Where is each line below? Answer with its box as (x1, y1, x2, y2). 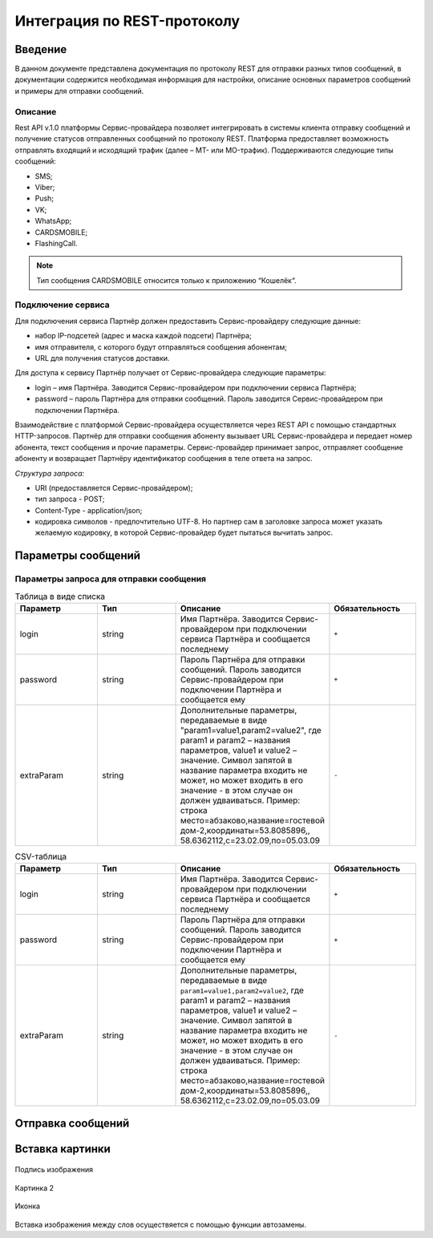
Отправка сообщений (14, 1116, 130, 1130)
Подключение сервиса (14, 299, 110, 310)
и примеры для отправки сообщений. (14, 86, 144, 95)
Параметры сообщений (14, 549, 140, 563)
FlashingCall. (34, 238, 78, 248)
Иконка (14, 1201, 40, 1211)
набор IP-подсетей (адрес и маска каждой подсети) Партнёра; (34, 331, 252, 341)
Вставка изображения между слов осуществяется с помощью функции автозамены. (14, 1220, 306, 1229)
